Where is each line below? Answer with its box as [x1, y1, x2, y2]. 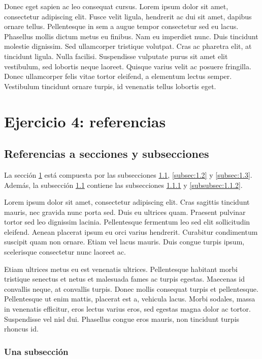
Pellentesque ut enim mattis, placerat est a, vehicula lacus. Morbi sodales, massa [4, 293, 255, 304]
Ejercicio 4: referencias [4, 111, 166, 131]
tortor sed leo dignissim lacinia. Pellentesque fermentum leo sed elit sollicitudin [4, 216, 250, 227]
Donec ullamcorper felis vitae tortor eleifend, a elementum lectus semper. [4, 71, 232, 81]
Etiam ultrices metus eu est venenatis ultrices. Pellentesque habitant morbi [4, 263, 238, 274]
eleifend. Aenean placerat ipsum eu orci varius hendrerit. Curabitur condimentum [4, 226, 258, 237]
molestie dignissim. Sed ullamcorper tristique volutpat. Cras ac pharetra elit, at [4, 41, 252, 51]
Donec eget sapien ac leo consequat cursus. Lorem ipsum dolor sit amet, [4, 1, 228, 11]
